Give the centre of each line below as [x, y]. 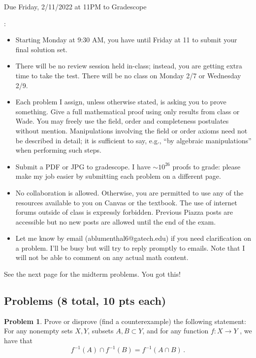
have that [18, 341]
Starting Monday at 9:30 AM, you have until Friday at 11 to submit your [126, 40]
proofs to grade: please [207, 166]
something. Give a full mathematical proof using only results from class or [128, 111]
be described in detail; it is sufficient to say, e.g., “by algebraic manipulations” [133, 140]
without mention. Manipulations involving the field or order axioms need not [131, 130]
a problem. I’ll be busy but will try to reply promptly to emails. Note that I [130, 247]
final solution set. [41, 49]
